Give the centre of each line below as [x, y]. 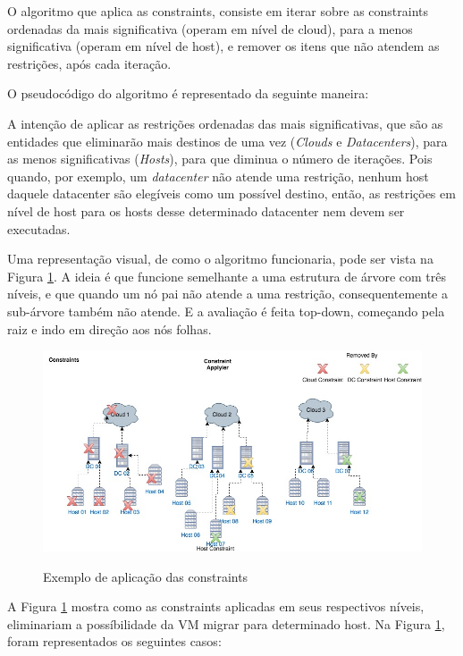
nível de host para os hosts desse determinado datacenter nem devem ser [206, 210]
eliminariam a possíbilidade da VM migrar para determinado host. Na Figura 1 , [226, 623]
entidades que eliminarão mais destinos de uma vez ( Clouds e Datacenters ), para [227, 141]
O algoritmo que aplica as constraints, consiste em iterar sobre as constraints [218, 11]
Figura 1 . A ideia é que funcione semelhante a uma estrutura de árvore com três [227, 276]
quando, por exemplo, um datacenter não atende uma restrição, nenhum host [218, 176]
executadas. [39, 228]
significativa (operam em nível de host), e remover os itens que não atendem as [223, 46]
